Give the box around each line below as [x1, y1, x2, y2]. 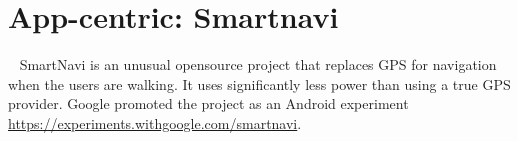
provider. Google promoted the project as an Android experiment [8, 93, 409, 114]
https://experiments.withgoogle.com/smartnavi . [8, 112, 302, 133]
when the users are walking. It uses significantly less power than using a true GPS [8, 73, 511, 94]
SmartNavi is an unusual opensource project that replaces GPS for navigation [19, 54, 497, 75]
